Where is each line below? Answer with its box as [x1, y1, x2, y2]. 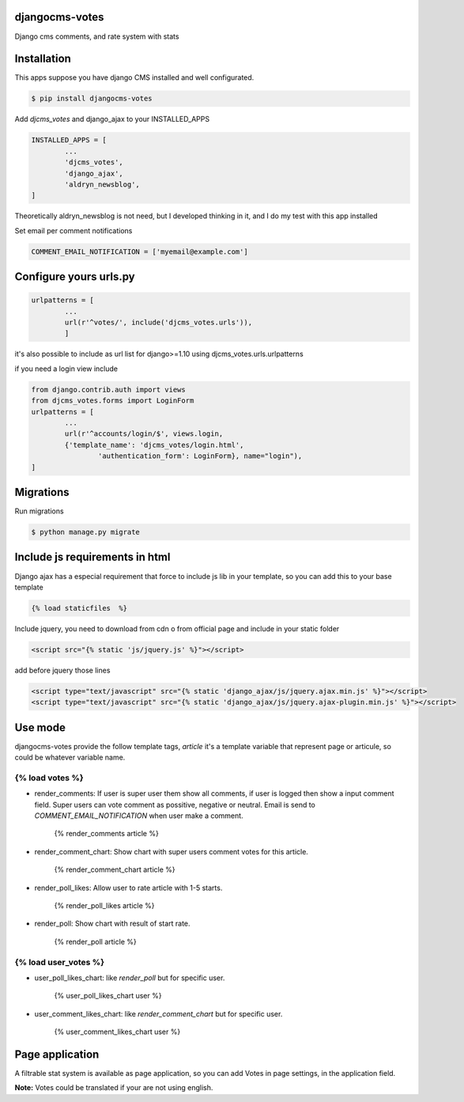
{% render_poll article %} [54, 937, 138, 946]
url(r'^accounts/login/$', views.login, [64, 430, 224, 438]
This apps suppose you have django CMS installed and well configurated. [14, 73, 255, 82]
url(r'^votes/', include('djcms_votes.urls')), [64, 318, 253, 328]
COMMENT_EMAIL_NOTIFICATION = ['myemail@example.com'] [31, 247, 248, 256]
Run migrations [14, 506, 64, 516]
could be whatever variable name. [14, 752, 126, 763]
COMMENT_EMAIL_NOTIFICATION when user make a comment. [34, 811, 244, 820]
